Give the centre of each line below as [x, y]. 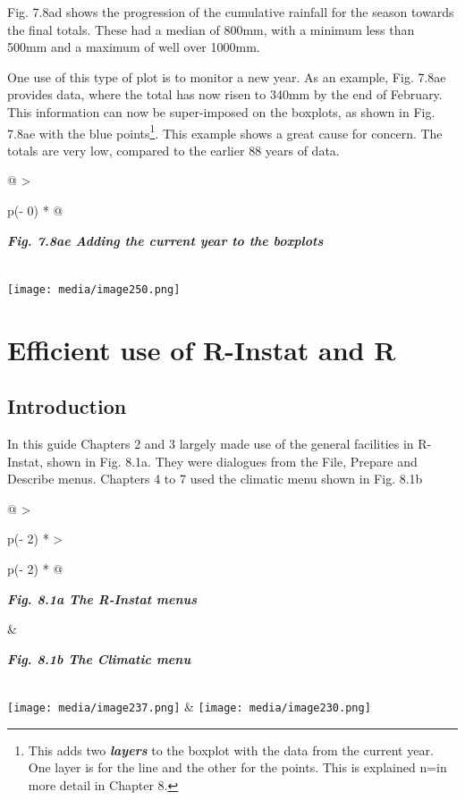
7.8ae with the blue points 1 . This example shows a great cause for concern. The [225, 131]
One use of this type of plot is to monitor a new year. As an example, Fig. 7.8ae [227, 76]
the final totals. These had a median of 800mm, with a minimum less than [211, 29]
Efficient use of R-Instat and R [202, 349]
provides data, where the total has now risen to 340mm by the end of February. [225, 94]
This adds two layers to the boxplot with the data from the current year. [231, 749]
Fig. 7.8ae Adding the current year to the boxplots [165, 240]
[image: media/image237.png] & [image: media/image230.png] [189, 706]
